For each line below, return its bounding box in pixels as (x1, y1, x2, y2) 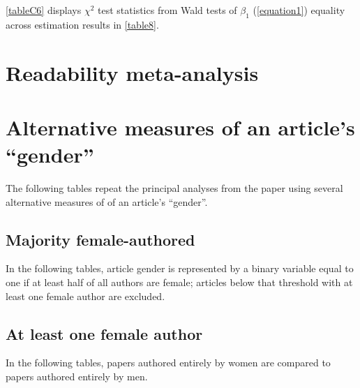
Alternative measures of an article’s (6, 112, 355, 141)
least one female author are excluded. (6, 288, 165, 303)
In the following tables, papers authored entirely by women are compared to (6, 355, 331, 370)
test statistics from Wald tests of (98, 3, 237, 17)
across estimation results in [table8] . (6, 17, 159, 31)
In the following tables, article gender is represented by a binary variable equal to (6, 261, 354, 276)
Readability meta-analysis (6, 58, 259, 87)
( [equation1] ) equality (253, 3, 345, 17)
